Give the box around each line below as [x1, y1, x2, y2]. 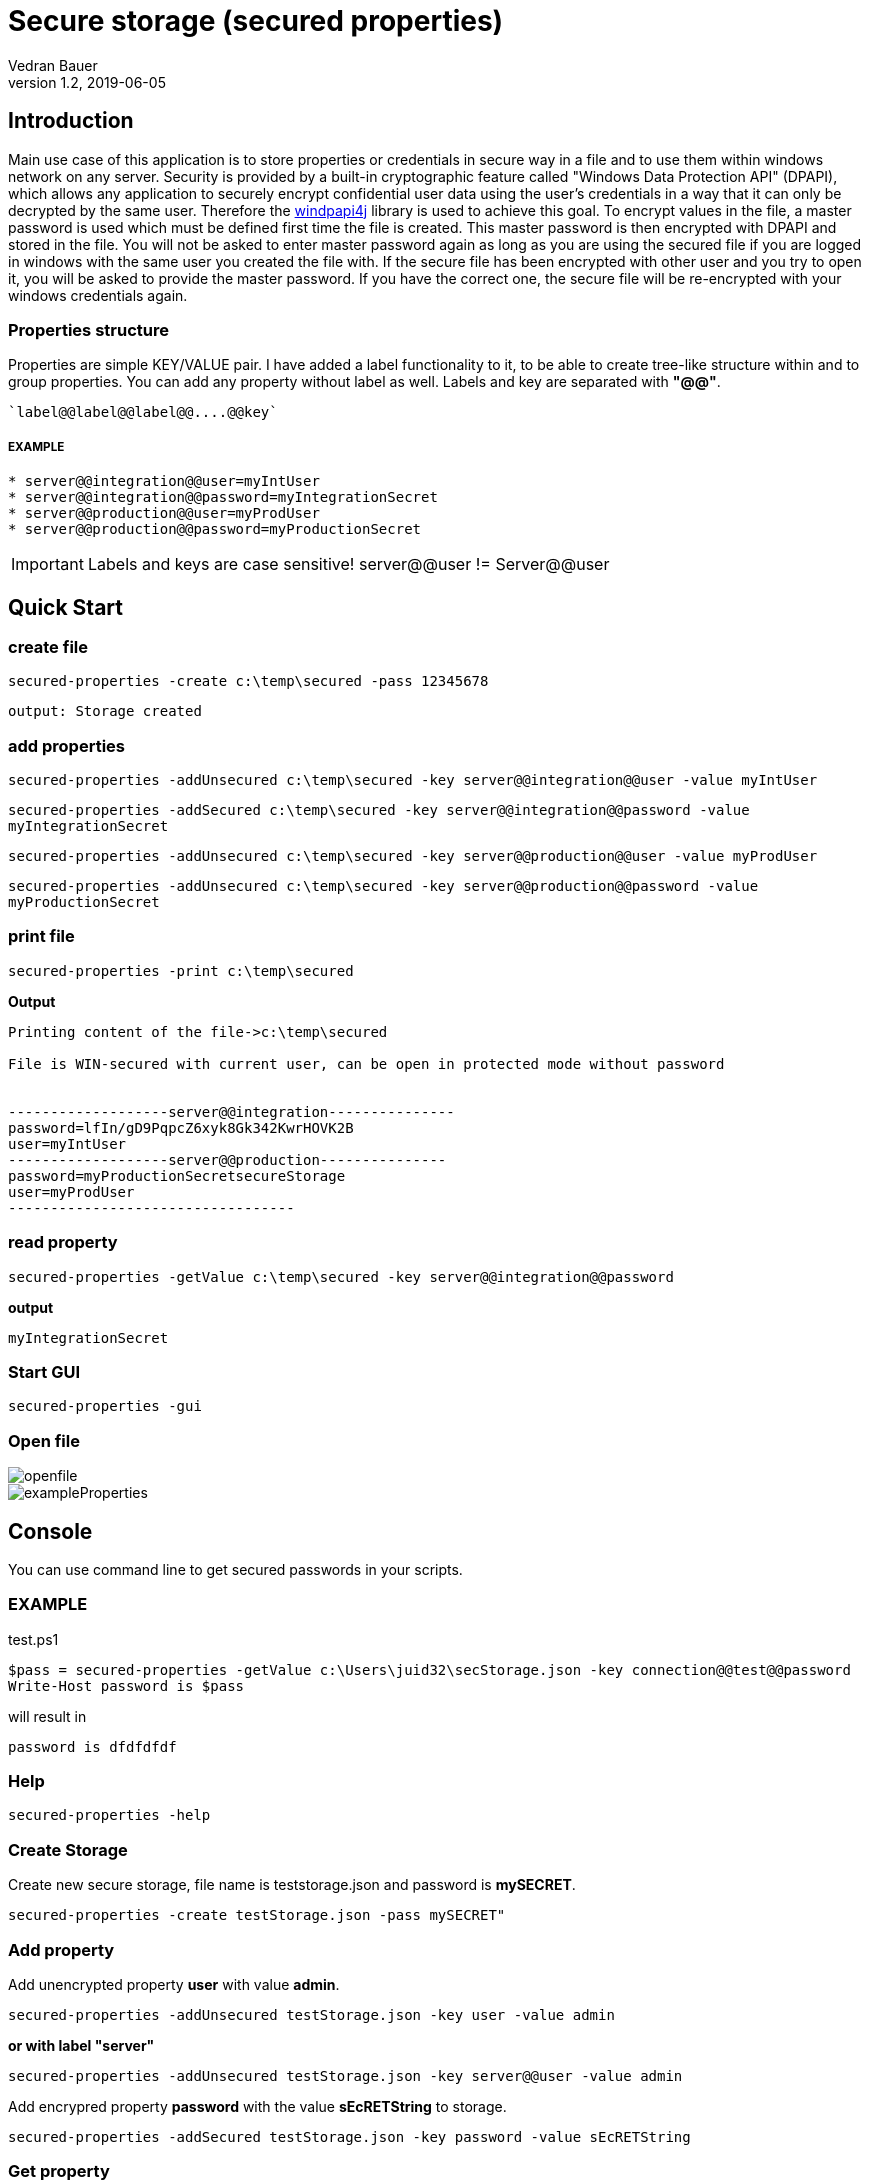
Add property [8, 1939, 115, 1960]
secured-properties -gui [8, 1398, 202, 1415]
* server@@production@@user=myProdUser [8, 505, 320, 522]
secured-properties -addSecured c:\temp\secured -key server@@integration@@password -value [8, 802, 750, 819]
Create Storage [8, 1839, 128, 1860]
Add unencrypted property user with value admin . [8, 1975, 340, 1993]
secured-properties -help [8, 1807, 211, 1824]
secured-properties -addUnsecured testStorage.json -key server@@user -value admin [8, 2067, 683, 2084]
